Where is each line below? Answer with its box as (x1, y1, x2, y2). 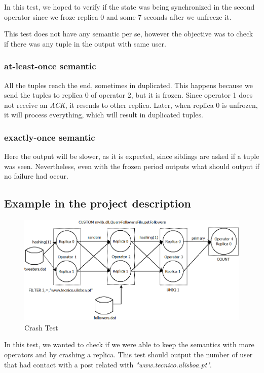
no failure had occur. (4, 171, 68, 181)
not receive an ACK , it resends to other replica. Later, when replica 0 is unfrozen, (4, 99, 258, 110)
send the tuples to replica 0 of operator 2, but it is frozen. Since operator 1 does (4, 90, 253, 100)
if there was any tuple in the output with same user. (4, 38, 166, 49)
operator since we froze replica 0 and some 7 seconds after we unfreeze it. (4, 11, 232, 22)
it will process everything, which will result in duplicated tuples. (4, 109, 203, 120)
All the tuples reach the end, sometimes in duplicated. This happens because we (4, 79, 253, 90)
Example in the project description (4, 195, 191, 211)
